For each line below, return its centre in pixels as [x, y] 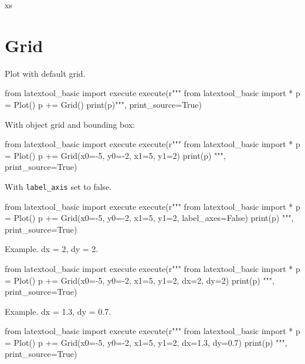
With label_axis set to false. [58, 186]
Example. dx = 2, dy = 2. [52, 249]
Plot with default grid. [45, 73]
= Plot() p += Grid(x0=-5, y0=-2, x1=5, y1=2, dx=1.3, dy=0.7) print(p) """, [146, 342]
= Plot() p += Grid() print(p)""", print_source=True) [104, 104]
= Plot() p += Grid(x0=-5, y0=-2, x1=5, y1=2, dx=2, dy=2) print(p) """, [140, 280]
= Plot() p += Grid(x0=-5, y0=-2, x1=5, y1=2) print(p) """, [115, 155]
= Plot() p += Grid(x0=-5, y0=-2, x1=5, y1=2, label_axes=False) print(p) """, [149, 218]
